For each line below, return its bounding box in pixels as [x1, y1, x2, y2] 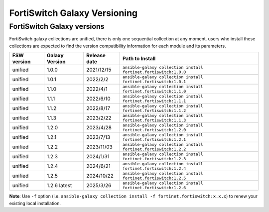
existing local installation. [9, 200, 61, 206]
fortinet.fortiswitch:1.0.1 [122, 79, 186, 85]
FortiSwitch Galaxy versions [9, 22, 105, 31]
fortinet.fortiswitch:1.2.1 [122, 137, 186, 142]
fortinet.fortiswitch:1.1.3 [122, 117, 186, 123]
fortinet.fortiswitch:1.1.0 [122, 89, 186, 94]
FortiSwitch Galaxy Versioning [9, 7, 138, 18]
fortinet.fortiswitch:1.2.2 [122, 147, 186, 152]
